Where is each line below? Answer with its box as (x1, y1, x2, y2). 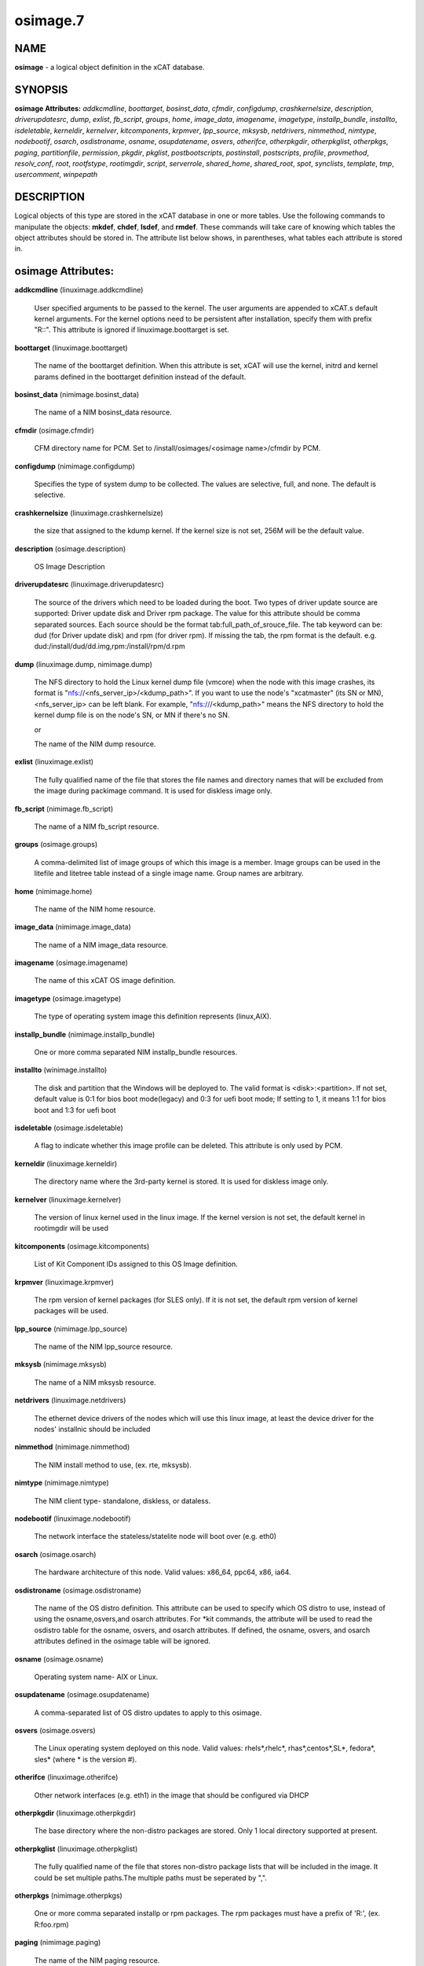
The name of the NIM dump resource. (34, 739, 156, 749)
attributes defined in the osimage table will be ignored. (34, 1636, 211, 1646)
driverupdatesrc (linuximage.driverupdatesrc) (14, 580, 164, 589)
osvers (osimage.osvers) (14, 1726, 96, 1736)
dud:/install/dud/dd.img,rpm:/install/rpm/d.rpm (34, 642, 185, 651)
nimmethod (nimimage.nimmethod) (14, 1442, 130, 1452)
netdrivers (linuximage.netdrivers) (14, 1396, 126, 1405)
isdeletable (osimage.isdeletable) (14, 1123, 123, 1132)
